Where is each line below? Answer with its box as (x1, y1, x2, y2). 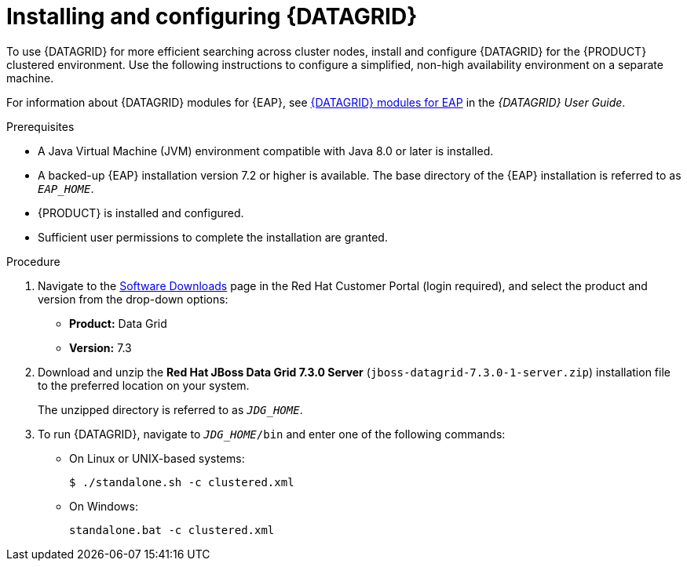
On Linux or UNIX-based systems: (69, 451, 245, 465)
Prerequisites (6, 119, 75, 133)
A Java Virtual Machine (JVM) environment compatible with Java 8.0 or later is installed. (38, 144, 494, 158)
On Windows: (69, 499, 138, 513)
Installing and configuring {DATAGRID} (6, 3, 418, 30)
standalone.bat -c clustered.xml (69, 523, 275, 536)
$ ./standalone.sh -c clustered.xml (69, 475, 294, 489)
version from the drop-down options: (38, 292, 228, 306)
